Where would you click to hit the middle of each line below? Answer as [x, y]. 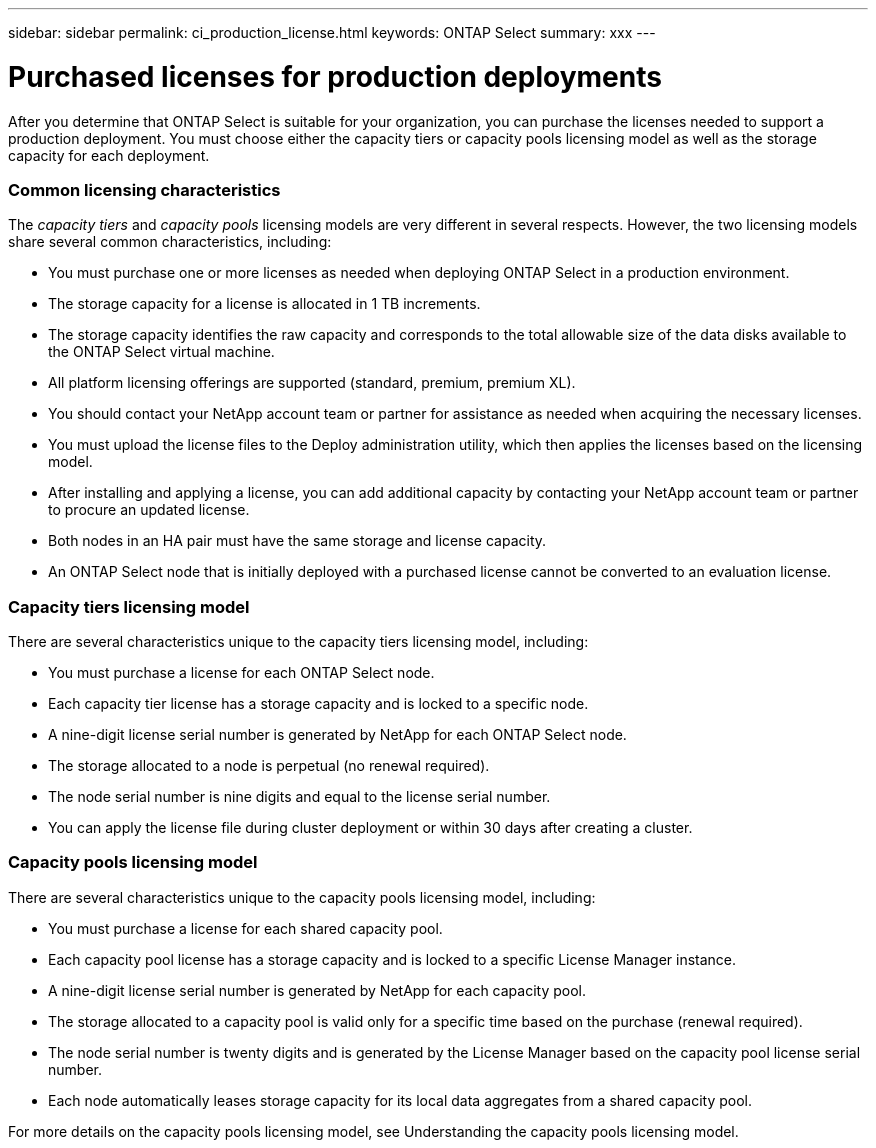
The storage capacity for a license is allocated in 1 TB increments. [264, 304]
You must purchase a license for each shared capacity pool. [245, 928]
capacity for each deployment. [109, 155]
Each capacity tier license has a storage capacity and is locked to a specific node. [318, 703]
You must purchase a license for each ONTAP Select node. [241, 672]
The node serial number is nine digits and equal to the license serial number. [299, 796]
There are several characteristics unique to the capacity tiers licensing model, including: [298, 641]
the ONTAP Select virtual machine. [161, 352]
